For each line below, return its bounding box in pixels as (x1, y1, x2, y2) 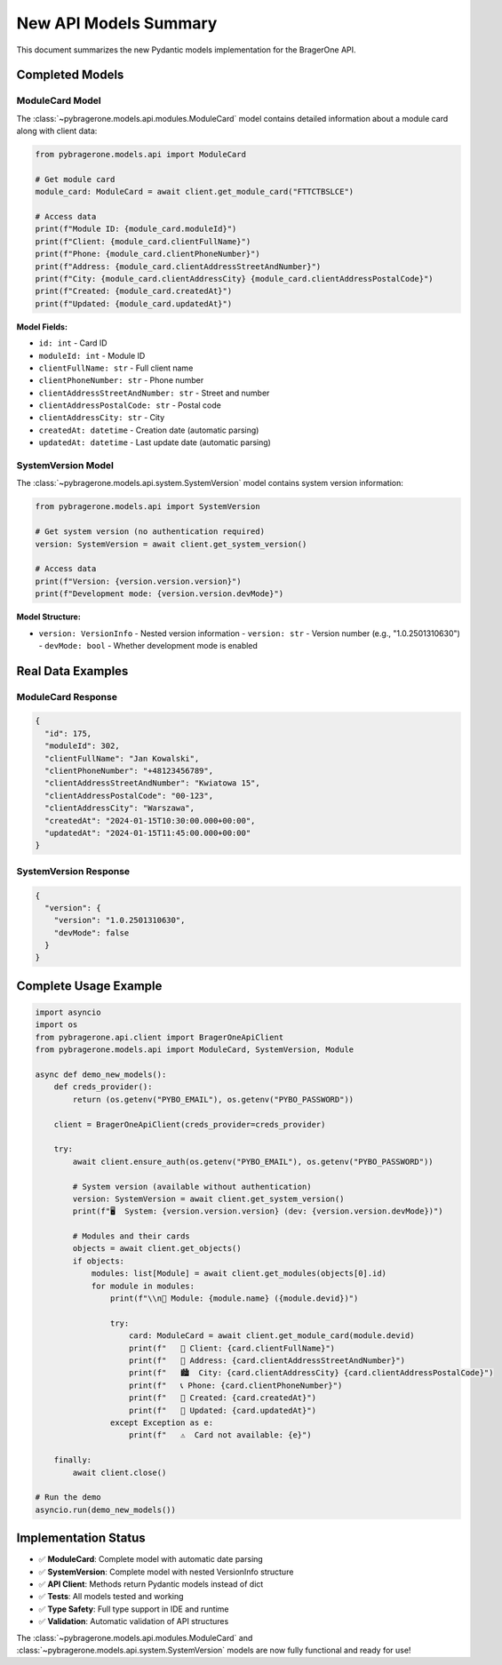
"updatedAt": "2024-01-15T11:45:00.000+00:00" (44, 827, 251, 838)
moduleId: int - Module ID (38, 350, 146, 361)
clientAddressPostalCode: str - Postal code (38, 400, 221, 410)
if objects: (72, 1255, 124, 1266)
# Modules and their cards (72, 1231, 190, 1241)
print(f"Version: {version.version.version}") (35, 576, 242, 586)
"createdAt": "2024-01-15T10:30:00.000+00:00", (44, 816, 256, 825)
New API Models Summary (16, 13, 218, 33)
